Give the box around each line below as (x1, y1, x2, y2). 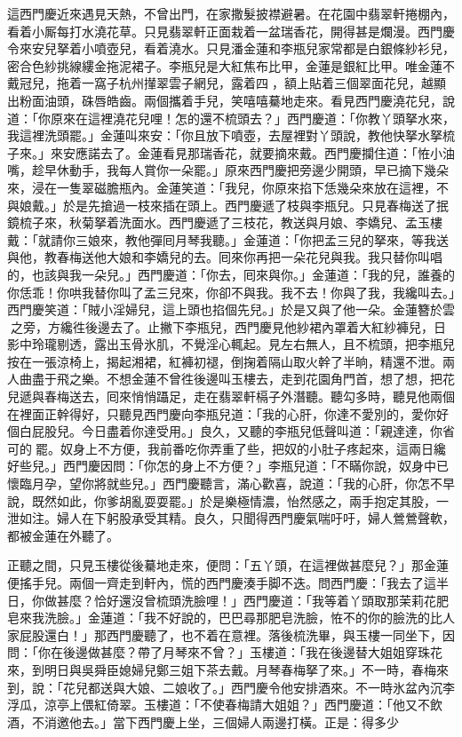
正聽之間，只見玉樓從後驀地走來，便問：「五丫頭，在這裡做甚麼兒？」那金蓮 (7, 556, 449, 575)
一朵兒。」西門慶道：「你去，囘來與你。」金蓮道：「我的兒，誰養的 (81, 265, 455, 283)
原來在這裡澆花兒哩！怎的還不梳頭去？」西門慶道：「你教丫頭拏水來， (50, 108, 455, 127)
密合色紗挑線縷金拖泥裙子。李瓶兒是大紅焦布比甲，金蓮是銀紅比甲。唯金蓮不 (7, 56, 455, 75)
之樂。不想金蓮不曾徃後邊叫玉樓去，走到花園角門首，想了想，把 (68, 369, 442, 388)
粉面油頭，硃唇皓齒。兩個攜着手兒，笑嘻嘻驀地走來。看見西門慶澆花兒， (19, 91, 442, 109)
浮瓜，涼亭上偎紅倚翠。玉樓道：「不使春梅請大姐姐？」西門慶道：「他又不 (7, 695, 430, 714)
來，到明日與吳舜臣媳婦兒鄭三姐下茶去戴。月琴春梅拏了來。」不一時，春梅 (7, 660, 436, 678)
